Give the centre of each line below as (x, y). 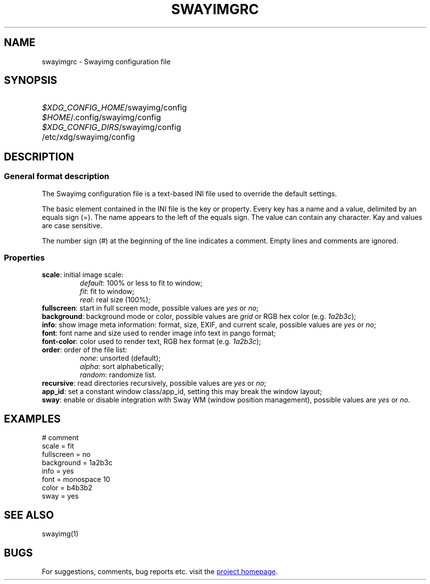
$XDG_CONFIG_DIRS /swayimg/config (111, 127)
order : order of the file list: (84, 350)
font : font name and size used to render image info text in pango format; (159, 333)
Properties (25, 258)
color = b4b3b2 (67, 488)
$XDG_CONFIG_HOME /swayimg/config (114, 108)
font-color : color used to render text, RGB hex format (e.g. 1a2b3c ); (151, 342)
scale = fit (58, 446)
